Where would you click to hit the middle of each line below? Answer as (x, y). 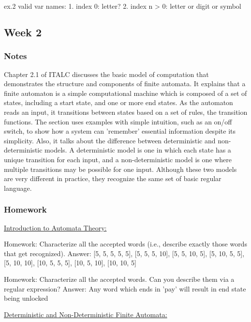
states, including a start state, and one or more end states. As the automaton (118, 102)
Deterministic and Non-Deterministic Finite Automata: (86, 314)
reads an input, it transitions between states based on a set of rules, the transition (126, 112)
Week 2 (23, 32)
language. (18, 188)
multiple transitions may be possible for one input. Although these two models (120, 169)
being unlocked (26, 298)
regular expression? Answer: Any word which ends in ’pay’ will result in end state (125, 288)
